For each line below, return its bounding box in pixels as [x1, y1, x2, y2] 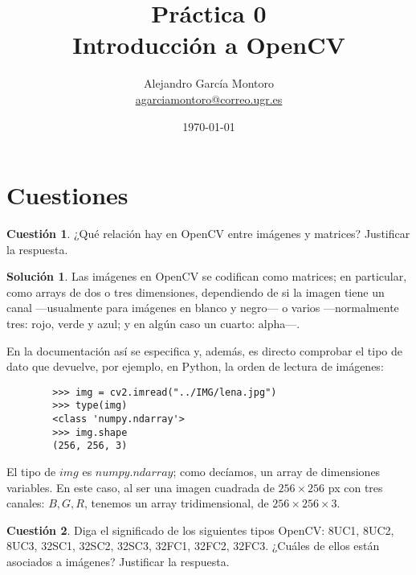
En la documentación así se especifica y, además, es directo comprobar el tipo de [6, 342, 402, 359]
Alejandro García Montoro [143, 75, 275, 92]
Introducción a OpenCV [72, 28, 345, 61]
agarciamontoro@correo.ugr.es [135, 90, 283, 107]
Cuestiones [6, 179, 128, 212]
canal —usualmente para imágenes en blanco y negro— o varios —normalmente [6, 299, 399, 316]
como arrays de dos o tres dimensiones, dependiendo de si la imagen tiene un [6, 283, 385, 300]
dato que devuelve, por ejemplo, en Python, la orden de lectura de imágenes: [6, 358, 384, 375]
